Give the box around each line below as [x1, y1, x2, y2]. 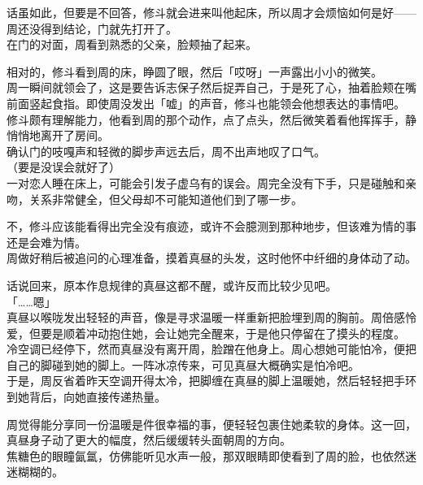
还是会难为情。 [7, 233, 86, 250]
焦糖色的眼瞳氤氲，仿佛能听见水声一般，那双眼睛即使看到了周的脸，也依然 [7, 447, 405, 464]
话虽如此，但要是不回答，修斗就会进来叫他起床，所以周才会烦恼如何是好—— [7, 4, 416, 20]
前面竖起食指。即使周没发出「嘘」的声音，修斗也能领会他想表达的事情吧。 [7, 94, 405, 111]
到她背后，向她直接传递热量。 [7, 388, 166, 405]
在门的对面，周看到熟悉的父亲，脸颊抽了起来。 [7, 36, 257, 53]
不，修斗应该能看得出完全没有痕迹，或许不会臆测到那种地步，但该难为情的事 [7, 218, 416, 235]
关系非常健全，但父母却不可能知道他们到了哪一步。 [28, 190, 303, 207]
